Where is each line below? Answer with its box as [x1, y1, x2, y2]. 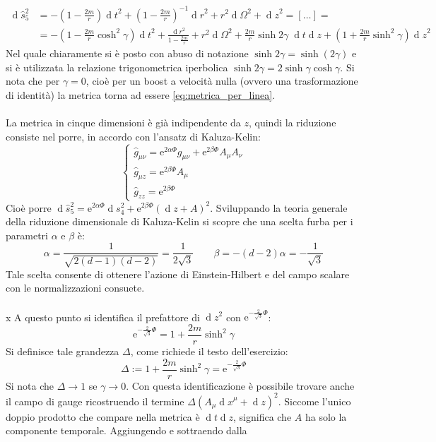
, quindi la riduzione [249, 115, 336, 130]
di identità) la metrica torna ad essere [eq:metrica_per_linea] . [6, 87, 276, 102]
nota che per [6, 73, 60, 88]
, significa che [233, 409, 292, 424]
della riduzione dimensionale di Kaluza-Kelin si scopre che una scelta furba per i [6, 214, 353, 229]
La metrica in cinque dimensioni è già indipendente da [6, 115, 241, 130]
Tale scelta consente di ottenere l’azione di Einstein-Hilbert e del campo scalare [6, 266, 350, 281]
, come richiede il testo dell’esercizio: [130, 343, 288, 358]
